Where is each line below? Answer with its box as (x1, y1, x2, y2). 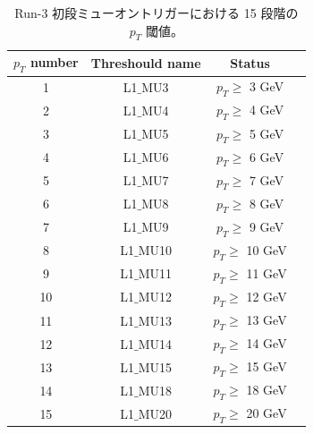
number (30, 53, 79, 72)
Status (230, 53, 270, 72)
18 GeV (246, 380, 287, 399)
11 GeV (246, 263, 287, 282)
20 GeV (246, 404, 287, 422)
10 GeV (246, 240, 287, 259)
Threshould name (90, 53, 201, 72)
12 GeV (246, 286, 287, 305)
